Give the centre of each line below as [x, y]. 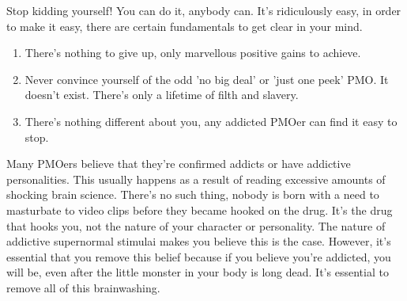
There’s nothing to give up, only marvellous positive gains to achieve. [193, 53]
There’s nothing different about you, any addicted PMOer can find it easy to [211, 121]
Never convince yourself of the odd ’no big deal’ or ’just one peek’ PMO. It [207, 79]
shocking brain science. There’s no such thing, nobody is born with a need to [193, 194]
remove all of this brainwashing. [83, 287]
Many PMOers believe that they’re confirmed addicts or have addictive [179, 164]
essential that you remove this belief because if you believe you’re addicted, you [199, 256]
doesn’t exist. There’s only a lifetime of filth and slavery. [162, 95]
